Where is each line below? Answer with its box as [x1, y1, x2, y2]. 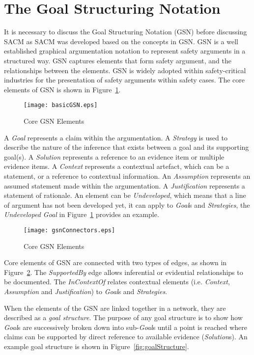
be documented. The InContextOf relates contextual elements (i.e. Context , [4, 276, 230, 287]
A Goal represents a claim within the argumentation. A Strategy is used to [4, 132, 227, 142]
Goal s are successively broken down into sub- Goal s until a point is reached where [4, 322, 247, 332]
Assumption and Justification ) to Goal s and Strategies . [4, 286, 168, 296]
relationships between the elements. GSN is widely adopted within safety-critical [4, 65, 246, 75]
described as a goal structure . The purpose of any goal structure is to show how [4, 312, 243, 323]
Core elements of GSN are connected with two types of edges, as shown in [4, 257, 227, 268]
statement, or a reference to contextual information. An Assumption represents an [4, 170, 251, 181]
